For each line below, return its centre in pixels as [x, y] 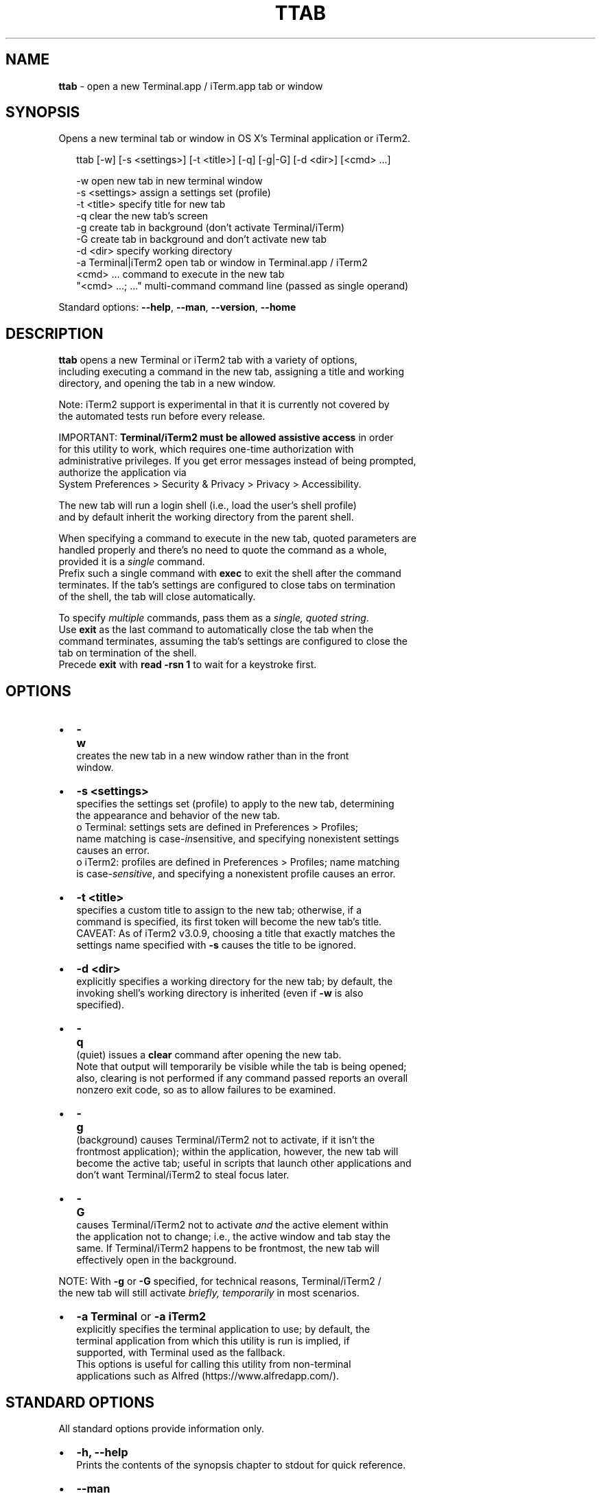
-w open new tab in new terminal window [169, 181]
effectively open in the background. [156, 1260]
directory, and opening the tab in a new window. [167, 383]
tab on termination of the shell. [128, 653]
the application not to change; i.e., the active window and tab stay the [234, 1237]
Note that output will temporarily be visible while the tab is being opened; [241, 1067]
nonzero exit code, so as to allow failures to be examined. [206, 1090]
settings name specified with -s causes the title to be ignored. [216, 945]
